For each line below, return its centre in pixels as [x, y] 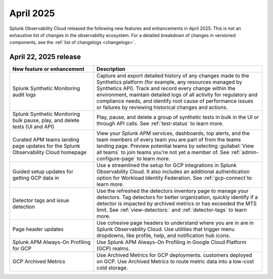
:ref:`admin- [244, 152]
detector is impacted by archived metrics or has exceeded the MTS [177, 204]
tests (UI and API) [33, 127]
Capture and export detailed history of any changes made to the [173, 76]
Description [111, 69]
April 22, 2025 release [45, 57]
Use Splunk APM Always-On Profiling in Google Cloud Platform [171, 242]
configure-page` [116, 158]
